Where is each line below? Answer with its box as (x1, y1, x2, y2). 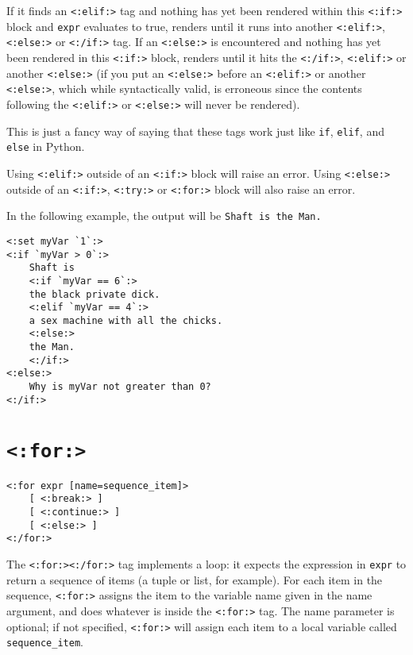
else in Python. (6, 138, 85, 155)
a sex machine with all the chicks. (29, 314, 223, 326)
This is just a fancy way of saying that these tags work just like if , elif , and (6, 122, 384, 139)
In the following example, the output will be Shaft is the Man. (6, 207, 322, 224)
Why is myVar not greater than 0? (29, 381, 211, 393)
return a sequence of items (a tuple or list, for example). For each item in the (6, 571, 383, 588)
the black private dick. (29, 288, 160, 300)
